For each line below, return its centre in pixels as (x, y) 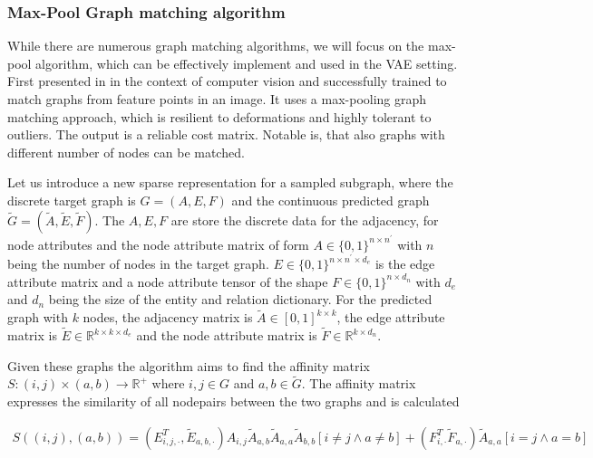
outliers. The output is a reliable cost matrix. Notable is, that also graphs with (226, 134)
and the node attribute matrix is (227, 335)
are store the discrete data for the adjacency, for (305, 219)
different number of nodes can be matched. (126, 152)
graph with (38, 317)
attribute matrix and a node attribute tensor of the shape (168, 281)
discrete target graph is (72, 200)
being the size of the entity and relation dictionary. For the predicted (240, 299)
